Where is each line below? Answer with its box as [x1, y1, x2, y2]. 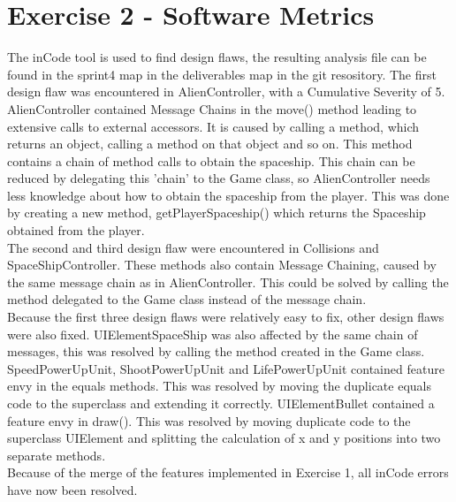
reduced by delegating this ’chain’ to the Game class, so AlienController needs [7, 169, 430, 187]
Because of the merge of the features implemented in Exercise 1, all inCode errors [7, 463, 449, 482]
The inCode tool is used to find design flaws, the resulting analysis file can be [7, 48, 427, 66]
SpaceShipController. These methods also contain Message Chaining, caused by [7, 255, 437, 274]
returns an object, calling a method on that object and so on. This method [7, 134, 413, 153]
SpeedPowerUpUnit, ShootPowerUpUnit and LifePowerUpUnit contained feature [7, 359, 445, 377]
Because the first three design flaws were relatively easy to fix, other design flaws [7, 308, 445, 326]
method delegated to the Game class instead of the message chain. [7, 290, 367, 308]
